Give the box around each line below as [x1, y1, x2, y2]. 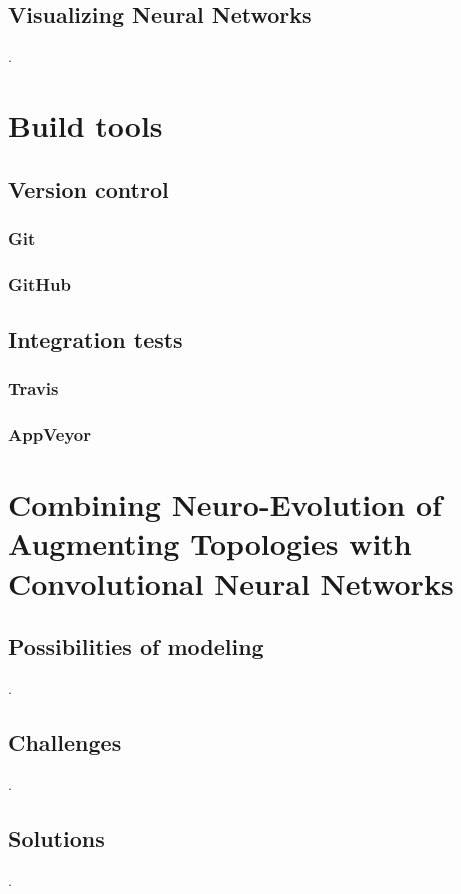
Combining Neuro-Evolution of [8, 484, 442, 525]
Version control [8, 173, 169, 204]
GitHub [8, 271, 71, 296]
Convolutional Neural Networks [8, 562, 454, 603]
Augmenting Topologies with [8, 523, 412, 564]
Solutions [8, 822, 105, 853]
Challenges [8, 727, 122, 758]
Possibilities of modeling [8, 631, 264, 662]
